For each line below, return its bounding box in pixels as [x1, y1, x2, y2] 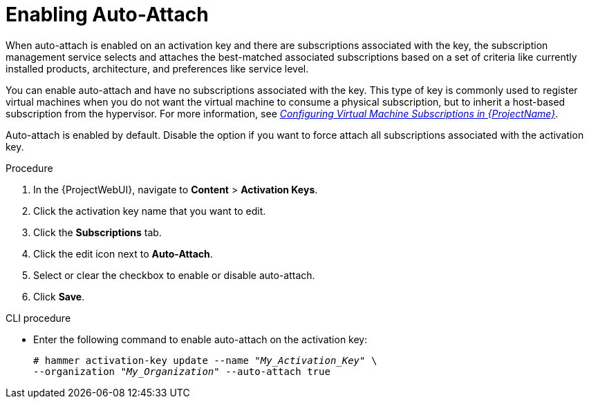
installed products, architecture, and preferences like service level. [6, 62, 309, 75]
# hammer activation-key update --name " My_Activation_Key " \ [33, 354, 377, 366]
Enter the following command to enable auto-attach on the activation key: [33, 333, 368, 345]
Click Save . [33, 290, 85, 302]
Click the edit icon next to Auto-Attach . [33, 247, 213, 260]
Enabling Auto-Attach [6, 3, 209, 26]
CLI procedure [6, 311, 71, 324]
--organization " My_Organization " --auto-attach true [33, 365, 330, 377]
